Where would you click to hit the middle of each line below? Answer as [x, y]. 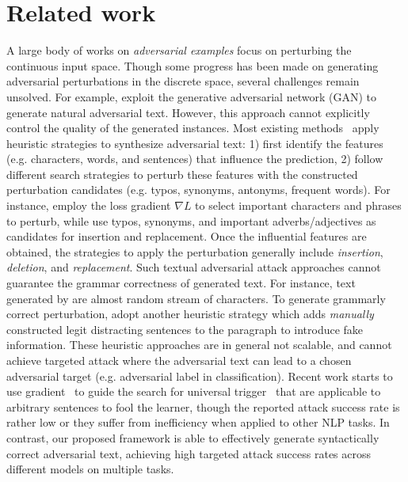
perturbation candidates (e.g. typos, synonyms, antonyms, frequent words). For [198, 190]
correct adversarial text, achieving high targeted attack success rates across [189, 453]
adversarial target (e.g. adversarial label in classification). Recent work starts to [200, 376]
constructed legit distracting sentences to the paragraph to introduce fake [185, 329]
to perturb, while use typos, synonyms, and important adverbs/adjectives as [191, 220]
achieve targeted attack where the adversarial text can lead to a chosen [179, 360]
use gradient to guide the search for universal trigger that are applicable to [194, 391]
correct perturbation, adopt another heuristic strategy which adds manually [190, 314]
